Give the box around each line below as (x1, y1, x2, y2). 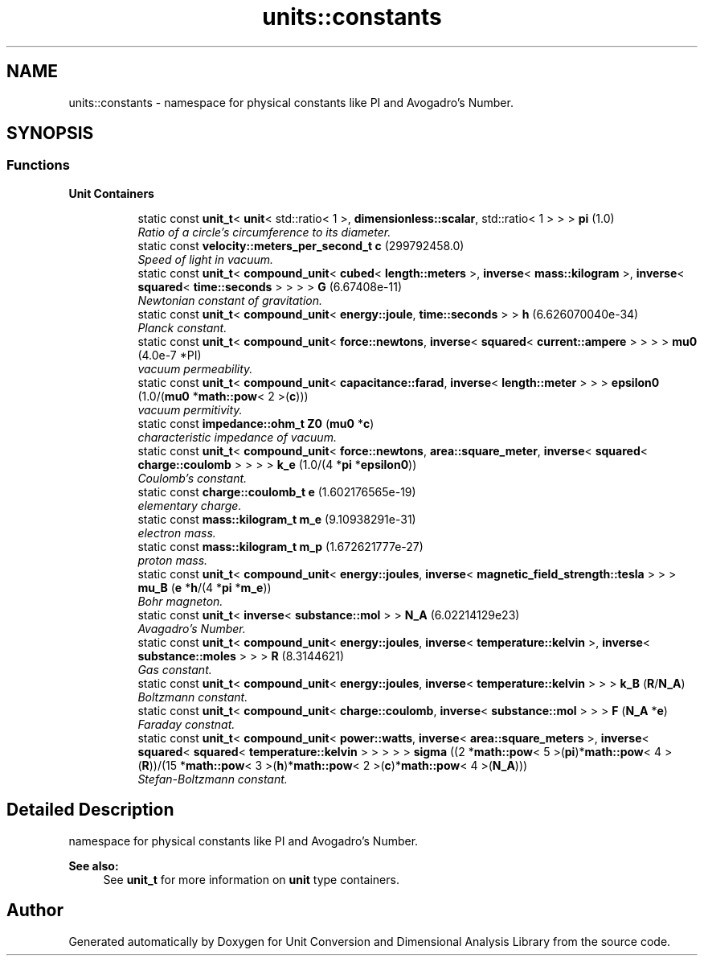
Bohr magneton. (137, 594, 223, 608)
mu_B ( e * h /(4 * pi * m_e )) (137, 580, 272, 594)
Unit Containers (68, 186, 154, 200)
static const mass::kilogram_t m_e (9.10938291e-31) (137, 512, 416, 526)
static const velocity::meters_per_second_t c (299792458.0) (137, 238, 465, 253)
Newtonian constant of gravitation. (137, 293, 323, 307)
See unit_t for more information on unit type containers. (103, 872, 399, 886)
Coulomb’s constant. (137, 471, 248, 485)
